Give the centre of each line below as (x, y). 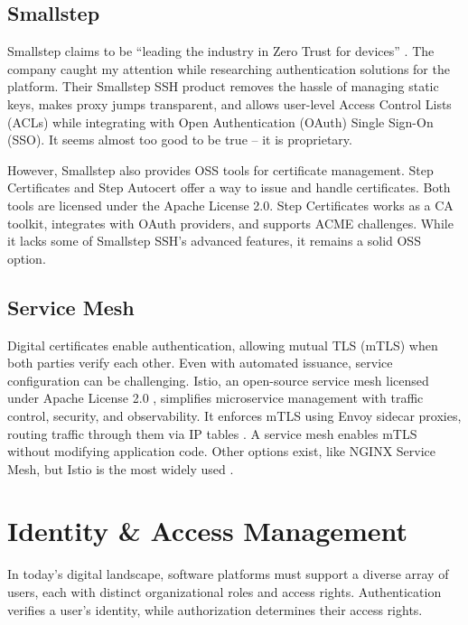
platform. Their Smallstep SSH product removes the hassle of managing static (223, 86)
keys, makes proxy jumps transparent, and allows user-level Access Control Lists (229, 103)
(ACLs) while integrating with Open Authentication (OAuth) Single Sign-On (220, 121)
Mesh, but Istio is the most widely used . (121, 468)
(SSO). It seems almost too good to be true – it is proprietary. (180, 140)
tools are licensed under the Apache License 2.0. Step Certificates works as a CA (230, 205)
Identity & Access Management (208, 531)
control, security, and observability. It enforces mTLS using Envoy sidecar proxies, (234, 415)
